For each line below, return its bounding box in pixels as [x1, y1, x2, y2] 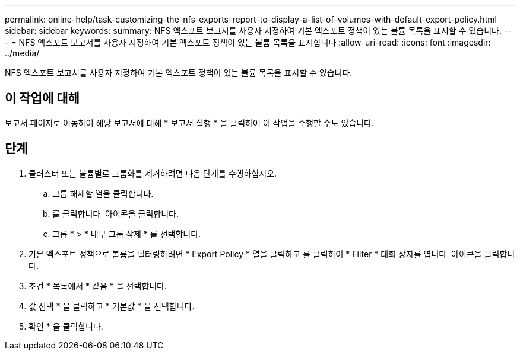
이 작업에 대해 [5, 91, 80, 106]
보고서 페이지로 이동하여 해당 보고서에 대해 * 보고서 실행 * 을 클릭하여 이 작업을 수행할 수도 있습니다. [5, 117, 375, 128]
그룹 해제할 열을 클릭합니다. [52, 188, 154, 199]
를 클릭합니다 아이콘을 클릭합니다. [52, 208, 179, 219]
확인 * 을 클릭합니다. [28, 321, 103, 331]
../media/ [5, 48, 40, 58]
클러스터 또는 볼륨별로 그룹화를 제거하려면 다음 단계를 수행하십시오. [28, 168, 277, 178]
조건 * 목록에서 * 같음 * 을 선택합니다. [28, 280, 167, 291]
